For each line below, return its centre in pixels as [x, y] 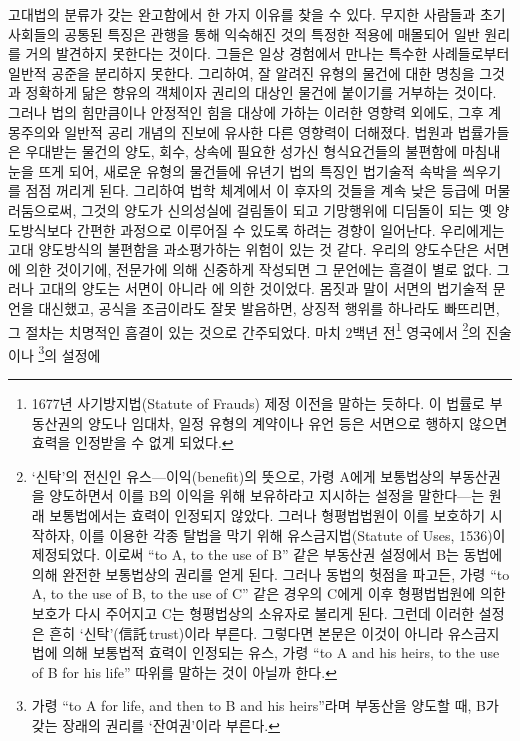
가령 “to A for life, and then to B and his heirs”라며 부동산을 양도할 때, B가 [265, 705]
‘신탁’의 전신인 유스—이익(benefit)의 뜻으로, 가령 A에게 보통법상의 [238, 475]
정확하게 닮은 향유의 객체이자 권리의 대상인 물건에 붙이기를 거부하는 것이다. [261, 92]
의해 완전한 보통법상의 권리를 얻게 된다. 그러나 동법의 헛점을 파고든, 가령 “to [270, 573]
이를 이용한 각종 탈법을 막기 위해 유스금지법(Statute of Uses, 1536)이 [292, 534]
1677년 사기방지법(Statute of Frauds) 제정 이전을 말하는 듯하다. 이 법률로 [258, 403]
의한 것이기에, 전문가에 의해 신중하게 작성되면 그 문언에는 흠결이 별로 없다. [259, 268]
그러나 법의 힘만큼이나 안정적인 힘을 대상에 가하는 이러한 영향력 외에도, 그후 [246, 111]
